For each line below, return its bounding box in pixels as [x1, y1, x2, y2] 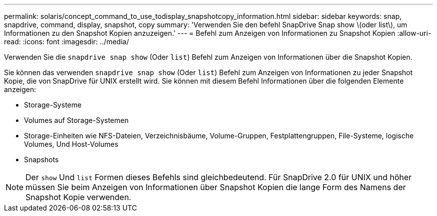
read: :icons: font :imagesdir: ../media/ [4, 37, 129, 46]
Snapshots [24, 155, 59, 164]
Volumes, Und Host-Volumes [24, 140, 119, 148]
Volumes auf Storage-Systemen [24, 116, 129, 124]
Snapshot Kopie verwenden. [25, 192, 131, 202]
